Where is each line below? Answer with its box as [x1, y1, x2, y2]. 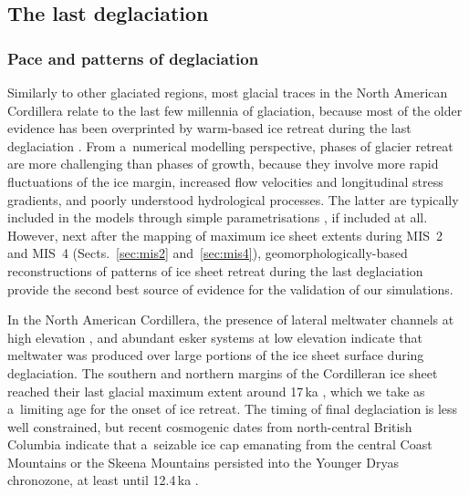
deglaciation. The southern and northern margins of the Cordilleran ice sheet [7, 363, 438, 382]
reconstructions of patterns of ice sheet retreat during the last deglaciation [7, 261, 423, 280]
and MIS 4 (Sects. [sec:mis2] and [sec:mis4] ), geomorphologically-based [7, 243, 408, 263]
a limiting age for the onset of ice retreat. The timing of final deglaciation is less [7, 399, 458, 418]
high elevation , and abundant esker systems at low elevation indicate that [7, 327, 422, 346]
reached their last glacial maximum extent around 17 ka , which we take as [7, 381, 425, 400]
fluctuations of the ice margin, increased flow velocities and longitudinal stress [7, 171, 443, 191]
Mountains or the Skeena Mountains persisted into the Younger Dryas [7, 452, 399, 471]
